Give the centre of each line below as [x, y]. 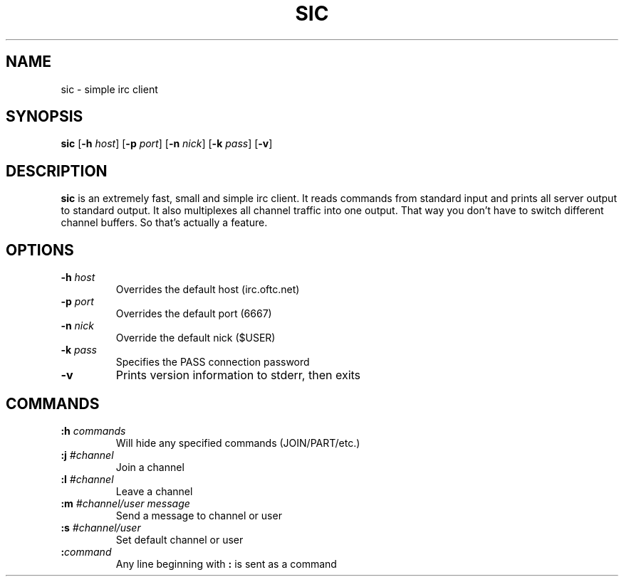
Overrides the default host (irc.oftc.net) [208, 290]
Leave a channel [154, 491]
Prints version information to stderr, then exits [238, 375]
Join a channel [150, 467]
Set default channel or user [180, 539]
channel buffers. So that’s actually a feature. [164, 223]
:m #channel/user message [125, 503]
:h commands [93, 430]
